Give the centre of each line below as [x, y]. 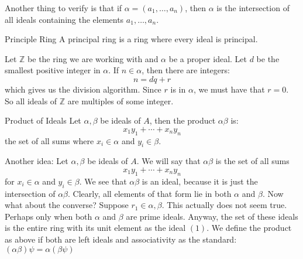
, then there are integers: [186, 70]
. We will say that [168, 161]
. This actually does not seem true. [224, 205]
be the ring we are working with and [93, 58]
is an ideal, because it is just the [200, 181]
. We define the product [249, 228]
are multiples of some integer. [120, 100]
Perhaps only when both [49, 216]
